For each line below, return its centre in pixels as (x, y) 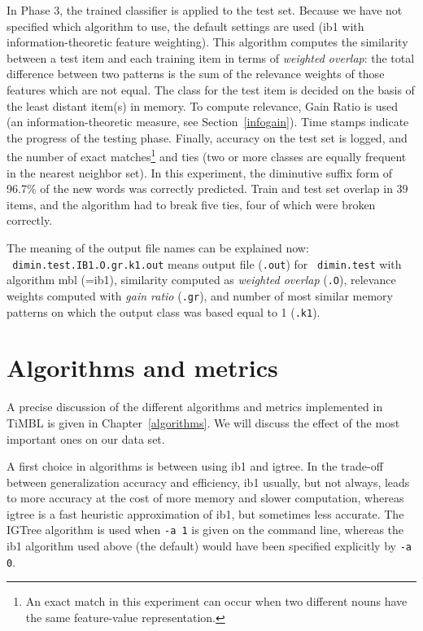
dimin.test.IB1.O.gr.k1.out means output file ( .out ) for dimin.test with (207, 263)
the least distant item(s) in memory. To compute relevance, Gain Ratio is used (202, 105)
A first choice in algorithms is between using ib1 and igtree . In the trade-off (195, 466)
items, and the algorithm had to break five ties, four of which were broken (191, 204)
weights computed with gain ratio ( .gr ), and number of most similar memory (200, 295)
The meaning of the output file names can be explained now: (158, 247)
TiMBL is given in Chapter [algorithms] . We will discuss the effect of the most (203, 422)
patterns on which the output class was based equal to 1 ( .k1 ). (164, 311)
